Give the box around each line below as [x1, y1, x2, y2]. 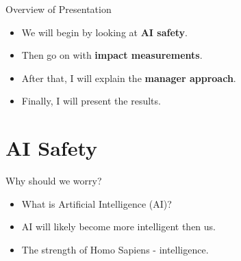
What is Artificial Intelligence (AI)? [21, 196, 172, 210]
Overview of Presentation [5, 2, 112, 16]
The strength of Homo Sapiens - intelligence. [21, 242, 209, 256]
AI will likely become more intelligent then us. [21, 219, 216, 234]
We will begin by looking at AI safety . [21, 25, 188, 39]
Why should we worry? [5, 174, 102, 188]
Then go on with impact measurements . [21, 48, 203, 62]
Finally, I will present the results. [21, 94, 161, 108]
